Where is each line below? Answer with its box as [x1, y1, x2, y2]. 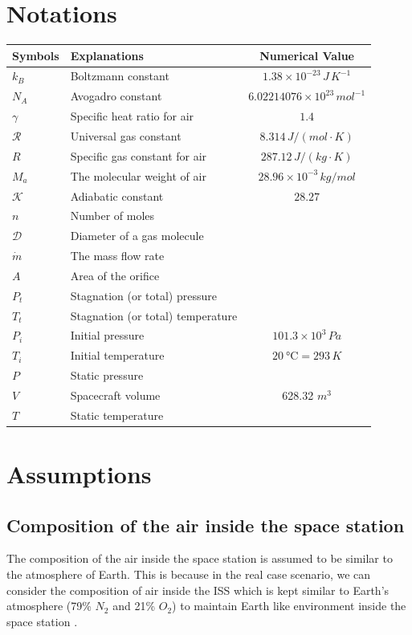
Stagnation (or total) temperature [70, 307, 238, 324]
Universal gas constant [70, 128, 182, 144]
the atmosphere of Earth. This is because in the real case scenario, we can [6, 566, 371, 583]
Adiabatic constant [70, 187, 164, 204]
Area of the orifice [70, 267, 160, 283]
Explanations [70, 47, 144, 63]
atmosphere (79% [6, 597, 92, 614]
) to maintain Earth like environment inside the [172, 597, 406, 614]
